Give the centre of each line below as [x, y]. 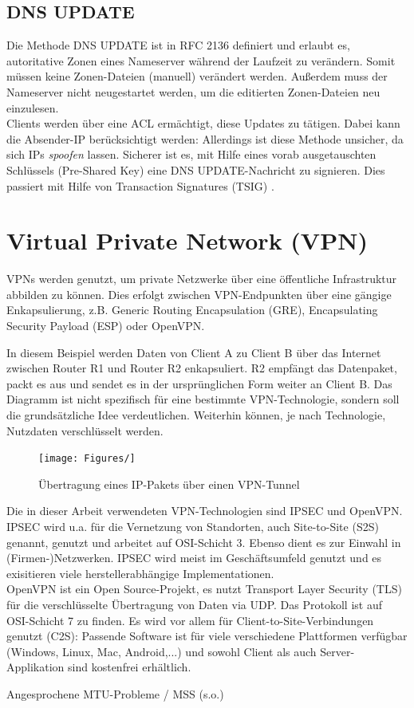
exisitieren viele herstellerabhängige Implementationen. [140, 573]
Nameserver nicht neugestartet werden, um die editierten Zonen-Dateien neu [193, 91]
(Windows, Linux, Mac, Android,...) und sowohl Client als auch [162, 651]
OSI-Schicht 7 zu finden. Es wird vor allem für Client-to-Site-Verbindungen [190, 620]
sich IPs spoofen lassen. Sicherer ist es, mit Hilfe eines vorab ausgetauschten [191, 154]
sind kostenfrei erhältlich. [130, 667]
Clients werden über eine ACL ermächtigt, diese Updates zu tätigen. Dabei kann [203, 123]
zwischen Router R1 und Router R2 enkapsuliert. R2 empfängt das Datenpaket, [202, 368]
